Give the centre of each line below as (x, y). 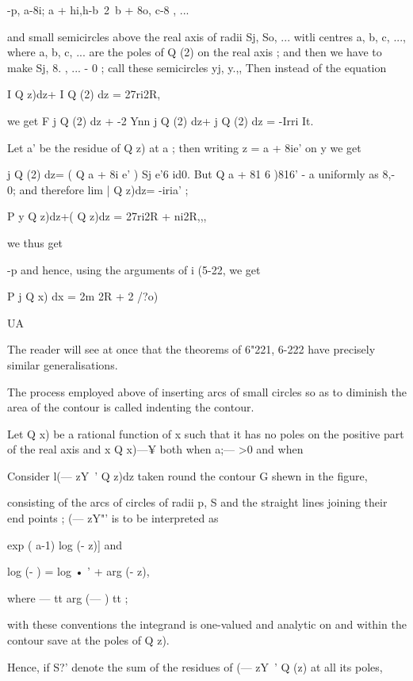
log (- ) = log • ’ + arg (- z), (78, 571)
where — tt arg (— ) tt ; (68, 597)
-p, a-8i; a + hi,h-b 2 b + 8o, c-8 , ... (98, 10)
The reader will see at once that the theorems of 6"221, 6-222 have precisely (191, 349)
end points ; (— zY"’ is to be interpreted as (113, 518)
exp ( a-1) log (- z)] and (65, 544)
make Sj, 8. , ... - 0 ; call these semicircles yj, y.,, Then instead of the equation (197, 67)
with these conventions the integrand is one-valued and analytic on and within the (207, 624)
